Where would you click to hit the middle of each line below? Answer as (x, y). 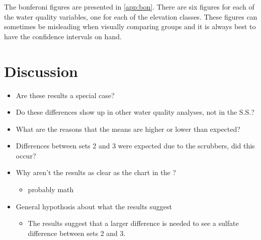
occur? (26, 155)
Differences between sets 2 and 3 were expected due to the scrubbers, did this (135, 146)
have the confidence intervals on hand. (63, 36)
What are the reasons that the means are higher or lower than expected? (128, 129)
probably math (51, 189)
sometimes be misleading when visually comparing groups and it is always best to (130, 26)
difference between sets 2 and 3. (77, 233)
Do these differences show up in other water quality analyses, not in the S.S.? (135, 112)
